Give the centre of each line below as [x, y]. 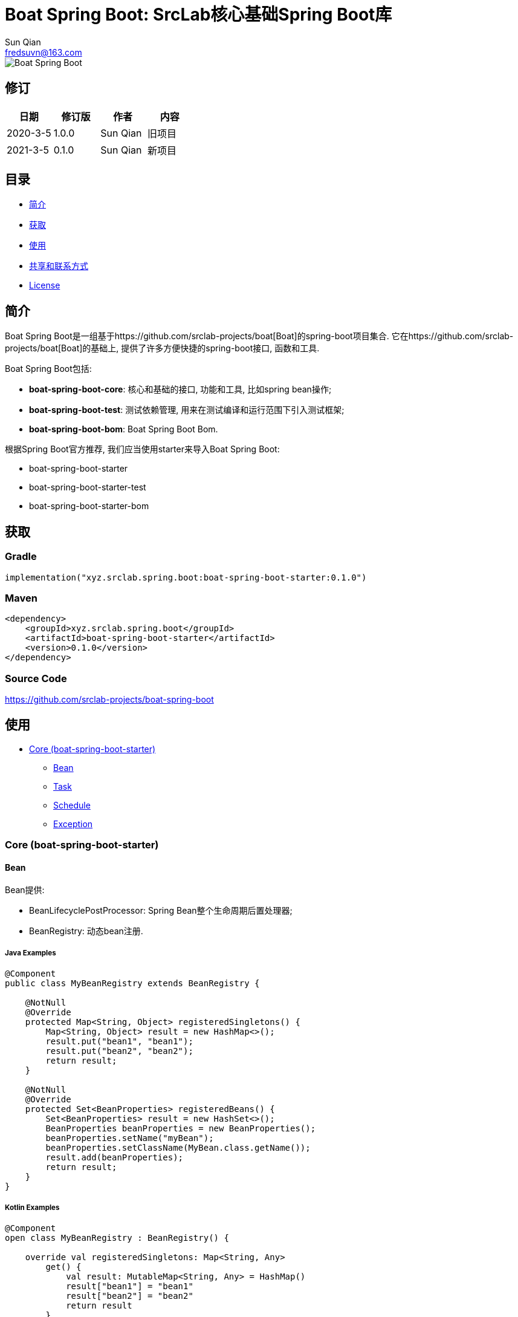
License [45, 285]
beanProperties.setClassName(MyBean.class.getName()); [178, 1148]
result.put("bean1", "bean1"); [119, 1042]
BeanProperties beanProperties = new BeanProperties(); [181, 1129]
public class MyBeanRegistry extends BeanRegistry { [132, 984]
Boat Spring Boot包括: [48, 369]
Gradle [21, 557]
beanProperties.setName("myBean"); [130, 1138]
